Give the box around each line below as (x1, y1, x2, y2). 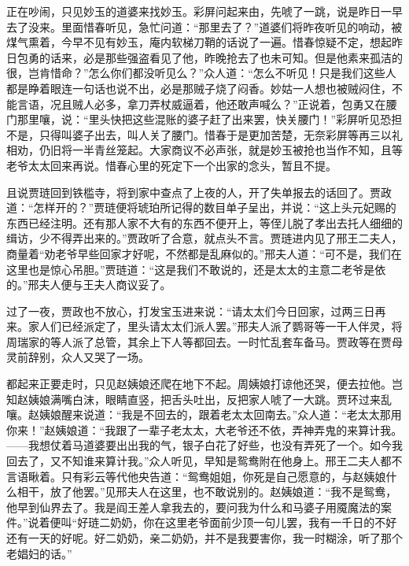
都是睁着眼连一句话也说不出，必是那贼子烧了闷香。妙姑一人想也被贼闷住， (6, 80, 392, 96)
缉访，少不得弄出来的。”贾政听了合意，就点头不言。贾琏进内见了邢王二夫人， (6, 230, 403, 246)
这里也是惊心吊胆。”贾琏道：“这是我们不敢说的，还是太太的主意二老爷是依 (6, 261, 386, 277)
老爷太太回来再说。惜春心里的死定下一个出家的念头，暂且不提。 (6, 157, 337, 173)
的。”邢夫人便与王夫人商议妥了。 (6, 276, 171, 293)
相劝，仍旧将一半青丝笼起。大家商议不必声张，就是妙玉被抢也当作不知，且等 (6, 142, 403, 158)
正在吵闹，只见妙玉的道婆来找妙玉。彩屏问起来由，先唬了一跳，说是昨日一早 (6, 3, 403, 19)
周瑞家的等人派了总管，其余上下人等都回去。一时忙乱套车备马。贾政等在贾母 (6, 333, 403, 350)
